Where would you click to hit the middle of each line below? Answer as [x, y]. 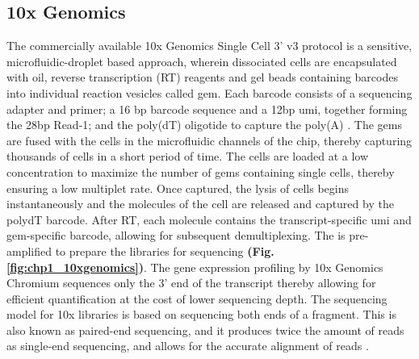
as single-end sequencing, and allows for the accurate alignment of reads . [188, 346]
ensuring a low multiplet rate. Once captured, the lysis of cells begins [178, 188]
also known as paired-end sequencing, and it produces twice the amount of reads [205, 330]
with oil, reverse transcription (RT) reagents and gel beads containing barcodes [202, 77]
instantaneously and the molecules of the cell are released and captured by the [200, 204]
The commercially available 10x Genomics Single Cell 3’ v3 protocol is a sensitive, [209, 46]
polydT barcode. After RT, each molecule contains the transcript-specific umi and [209, 219]
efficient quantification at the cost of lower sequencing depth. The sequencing [197, 298]
